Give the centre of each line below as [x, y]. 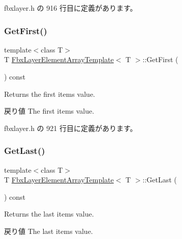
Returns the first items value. [50, 94]
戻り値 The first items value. [49, 111]
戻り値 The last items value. [49, 231]
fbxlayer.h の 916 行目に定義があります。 [71, 8]
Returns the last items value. [49, 214]
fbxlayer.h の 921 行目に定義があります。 [71, 128]
